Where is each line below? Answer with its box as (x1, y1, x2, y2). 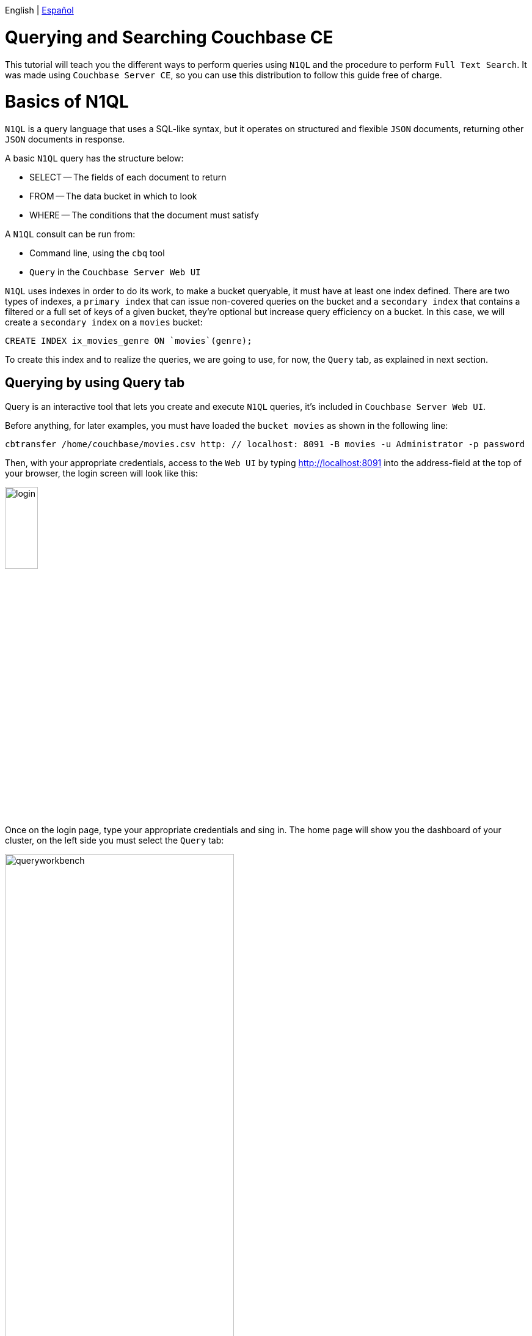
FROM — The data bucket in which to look (29, 191, 197, 201)
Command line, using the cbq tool (29, 248, 165, 258)
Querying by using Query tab (5, 375, 185, 391)
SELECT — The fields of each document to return (29, 172, 227, 182)
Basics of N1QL (5, 91, 129, 113)
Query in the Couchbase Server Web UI (29, 267, 201, 277)
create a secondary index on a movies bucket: (5, 317, 203, 327)
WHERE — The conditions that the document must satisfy (29, 210, 259, 220)
